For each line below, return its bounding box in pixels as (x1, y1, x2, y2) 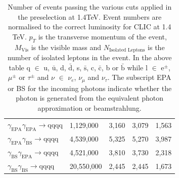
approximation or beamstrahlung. (37, 102, 142, 113)
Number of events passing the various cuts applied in (8, 2, 172, 12)
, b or (101, 62, 119, 72)
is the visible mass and (31, 41, 102, 52)
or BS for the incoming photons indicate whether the (8, 82, 172, 93)
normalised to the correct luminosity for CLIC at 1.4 (8, 21, 171, 32)
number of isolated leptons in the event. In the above (7, 52, 172, 63)
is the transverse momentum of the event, (38, 31, 167, 41)
